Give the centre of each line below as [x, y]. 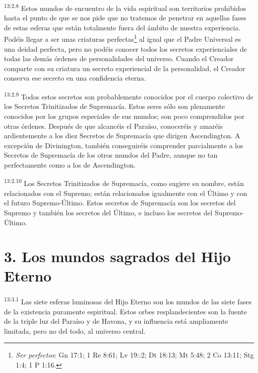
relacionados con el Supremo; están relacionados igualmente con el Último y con [126, 193]
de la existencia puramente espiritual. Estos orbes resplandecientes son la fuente [126, 311]
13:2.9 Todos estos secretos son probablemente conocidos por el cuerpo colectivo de [129, 96]
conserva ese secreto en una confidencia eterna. [75, 78]
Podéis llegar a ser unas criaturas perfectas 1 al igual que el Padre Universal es [123, 38]
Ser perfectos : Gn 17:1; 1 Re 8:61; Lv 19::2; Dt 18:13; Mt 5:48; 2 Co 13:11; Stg [135, 355]
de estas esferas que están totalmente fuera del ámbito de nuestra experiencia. [122, 27]
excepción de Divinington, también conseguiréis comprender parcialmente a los [124, 145]
